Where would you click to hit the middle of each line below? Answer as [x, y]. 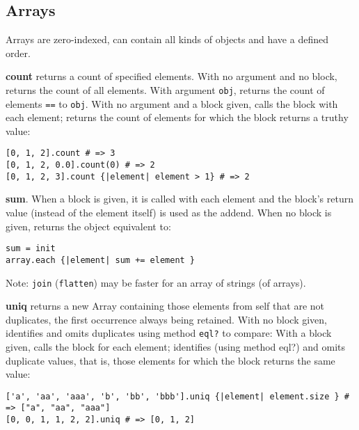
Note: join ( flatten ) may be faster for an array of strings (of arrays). [156, 282]
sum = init [31, 249]
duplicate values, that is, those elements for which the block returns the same [170, 360]
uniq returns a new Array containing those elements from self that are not [165, 306]
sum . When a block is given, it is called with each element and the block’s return [179, 199]
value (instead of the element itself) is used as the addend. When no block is [169, 213]
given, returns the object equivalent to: [88, 226]
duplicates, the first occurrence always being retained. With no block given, [167, 319]
